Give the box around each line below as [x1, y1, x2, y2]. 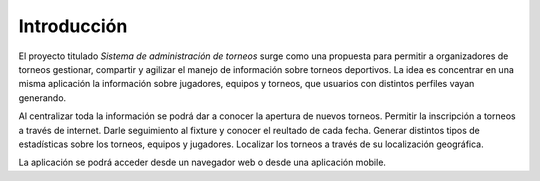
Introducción [18, 15, 128, 37]
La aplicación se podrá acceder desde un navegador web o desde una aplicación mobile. [18, 156, 387, 169]
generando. [18, 91, 67, 104]
